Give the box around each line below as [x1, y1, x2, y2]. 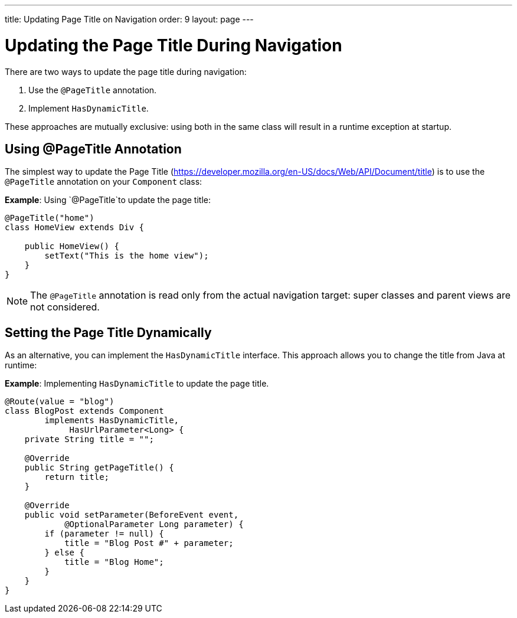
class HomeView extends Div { [5, 223, 145, 233]
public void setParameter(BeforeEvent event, [24, 510, 239, 520]
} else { [44, 548, 84, 558]
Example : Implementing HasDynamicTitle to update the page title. [5, 378, 269, 389]
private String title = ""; [24, 434, 154, 444]
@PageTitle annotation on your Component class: [5, 176, 202, 187]
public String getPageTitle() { [24, 463, 174, 473]
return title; [44, 472, 110, 482]
